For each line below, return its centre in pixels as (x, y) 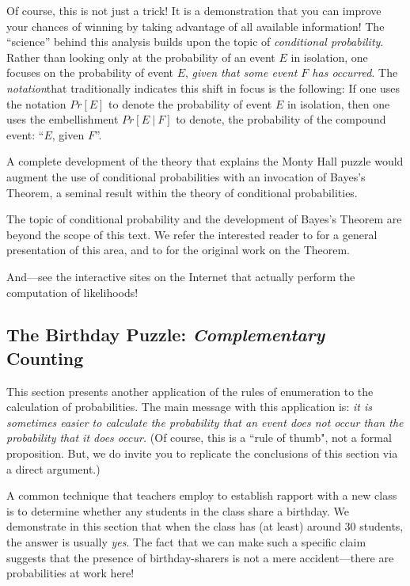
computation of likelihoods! (72, 292)
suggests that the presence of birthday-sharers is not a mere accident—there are (200, 557)
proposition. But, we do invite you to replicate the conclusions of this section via (202, 453)
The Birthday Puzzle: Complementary (166, 335)
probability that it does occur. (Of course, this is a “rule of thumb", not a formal (199, 438)
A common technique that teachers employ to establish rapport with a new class (202, 495)
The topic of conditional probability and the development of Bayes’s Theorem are (204, 219)
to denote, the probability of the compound (281, 119)
